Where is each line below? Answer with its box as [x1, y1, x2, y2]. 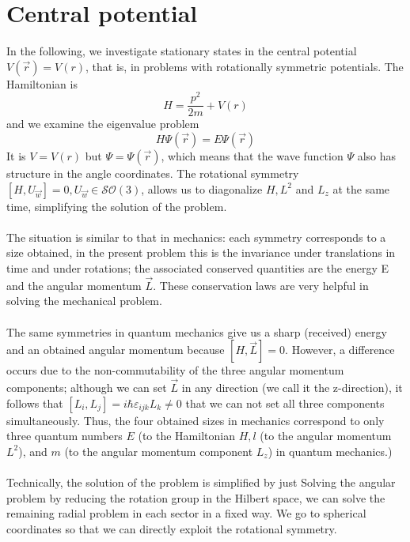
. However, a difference [285, 341, 395, 358]
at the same [332, 180, 390, 197]
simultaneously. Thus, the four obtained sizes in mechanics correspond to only [6, 412, 385, 428]
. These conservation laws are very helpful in [153, 277, 369, 293]
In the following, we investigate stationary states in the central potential [6, 43, 357, 59]
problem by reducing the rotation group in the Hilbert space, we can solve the [6, 489, 385, 506]
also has [357, 148, 397, 164]
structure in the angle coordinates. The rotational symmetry [6, 165, 299, 182]
